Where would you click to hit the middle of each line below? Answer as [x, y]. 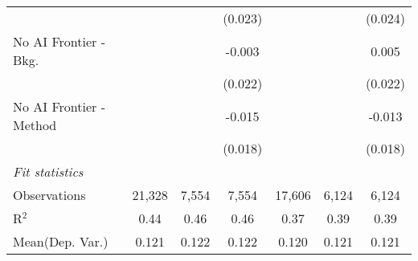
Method [35, 125]
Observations [49, 195]
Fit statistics [48, 171]
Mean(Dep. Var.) [61, 241]
